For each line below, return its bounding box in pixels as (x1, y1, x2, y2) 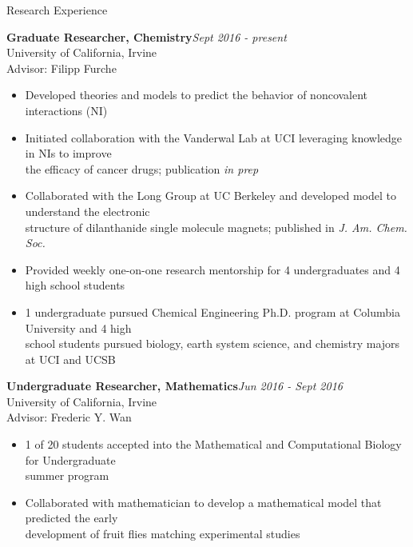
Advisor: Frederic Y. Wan (6, 409, 132, 425)
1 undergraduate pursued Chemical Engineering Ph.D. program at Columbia (25, 303, 400, 320)
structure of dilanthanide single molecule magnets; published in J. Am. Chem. (25, 218, 407, 235)
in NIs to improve (25, 145, 112, 162)
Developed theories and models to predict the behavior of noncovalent (25, 86, 368, 103)
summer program (25, 467, 109, 484)
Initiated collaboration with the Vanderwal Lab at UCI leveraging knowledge (25, 129, 403, 146)
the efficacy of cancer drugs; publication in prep (25, 160, 259, 177)
